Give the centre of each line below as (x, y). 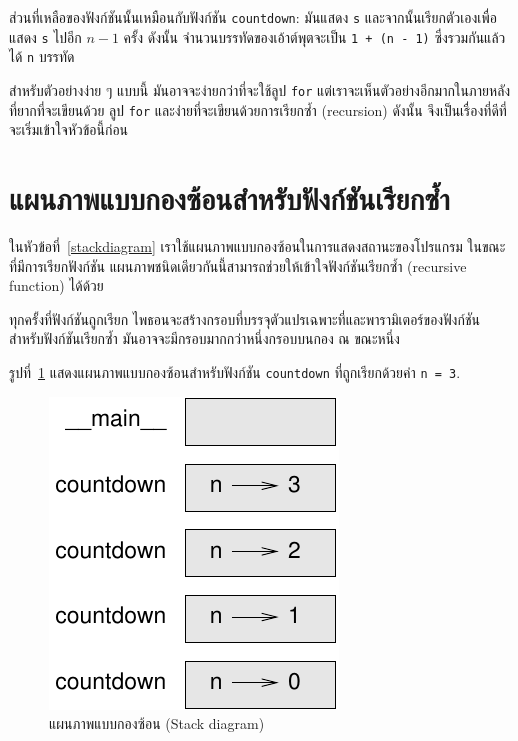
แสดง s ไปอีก (45, 36)
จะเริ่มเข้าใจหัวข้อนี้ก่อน (69, 129)
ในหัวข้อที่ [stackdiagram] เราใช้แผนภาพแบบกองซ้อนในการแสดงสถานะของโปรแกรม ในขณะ (257, 246)
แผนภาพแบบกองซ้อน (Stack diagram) (157, 723)
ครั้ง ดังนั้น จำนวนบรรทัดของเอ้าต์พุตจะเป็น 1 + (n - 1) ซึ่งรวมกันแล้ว (314, 36)
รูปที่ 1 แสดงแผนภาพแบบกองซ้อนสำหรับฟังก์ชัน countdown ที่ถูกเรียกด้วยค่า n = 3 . (235, 371)
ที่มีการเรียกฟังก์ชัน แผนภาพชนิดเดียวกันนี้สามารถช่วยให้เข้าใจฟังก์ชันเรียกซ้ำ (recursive (238, 265)
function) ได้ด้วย (56, 285)
